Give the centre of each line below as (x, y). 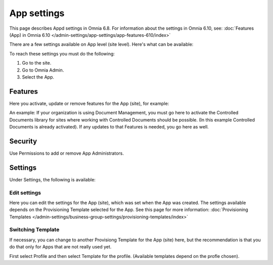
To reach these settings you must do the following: (62, 53)
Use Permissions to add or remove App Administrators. (66, 153)
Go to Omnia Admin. (43, 70)
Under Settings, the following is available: (53, 179)
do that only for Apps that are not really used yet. (60, 247)
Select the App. (38, 77)
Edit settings (25, 192)
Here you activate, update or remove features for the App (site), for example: (89, 103)
